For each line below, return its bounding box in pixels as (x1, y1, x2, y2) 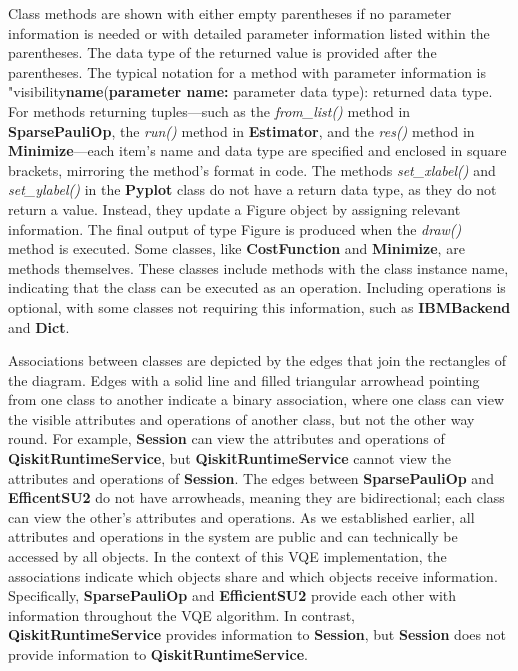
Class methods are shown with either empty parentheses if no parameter (8, 3, 452, 23)
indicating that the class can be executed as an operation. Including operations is (8, 277, 506, 298)
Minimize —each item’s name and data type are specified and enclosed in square (8, 140, 507, 161)
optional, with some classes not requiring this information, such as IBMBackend (8, 296, 511, 317)
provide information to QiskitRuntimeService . (8, 644, 308, 664)
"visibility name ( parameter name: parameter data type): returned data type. (8, 81, 493, 102)
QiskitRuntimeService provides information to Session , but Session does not (8, 624, 506, 645)
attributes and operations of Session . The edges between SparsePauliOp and (8, 467, 494, 488)
